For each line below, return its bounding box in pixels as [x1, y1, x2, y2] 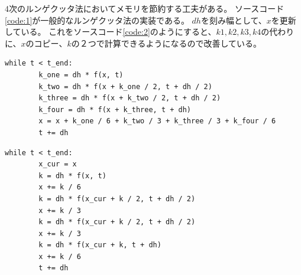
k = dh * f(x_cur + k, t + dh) [38, 241, 161, 250]
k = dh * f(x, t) [38, 171, 106, 180]
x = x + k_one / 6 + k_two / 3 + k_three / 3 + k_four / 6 [38, 117, 276, 126]
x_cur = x [38, 160, 77, 169]
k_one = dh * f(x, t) [38, 70, 124, 79]
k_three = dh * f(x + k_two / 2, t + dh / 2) [38, 94, 221, 103]
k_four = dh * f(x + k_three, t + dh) [38, 105, 191, 114]
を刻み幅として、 [200, 14, 267, 26]
